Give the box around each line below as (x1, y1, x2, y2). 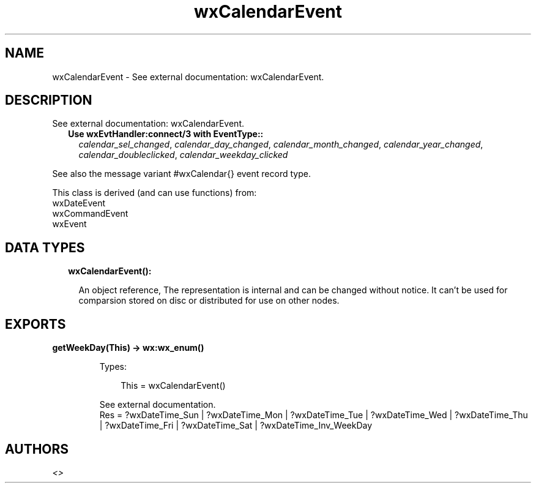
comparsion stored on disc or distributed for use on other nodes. (78, 295, 340, 306)
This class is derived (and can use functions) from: (52, 187, 257, 198)
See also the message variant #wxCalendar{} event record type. (52, 168, 311, 179)
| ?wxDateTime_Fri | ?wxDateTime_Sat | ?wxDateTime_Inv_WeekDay (99, 420, 373, 431)
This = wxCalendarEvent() (121, 380, 226, 391)
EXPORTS (5, 316, 66, 332)
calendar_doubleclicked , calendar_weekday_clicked (78, 149, 288, 160)
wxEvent (52, 219, 87, 230)
